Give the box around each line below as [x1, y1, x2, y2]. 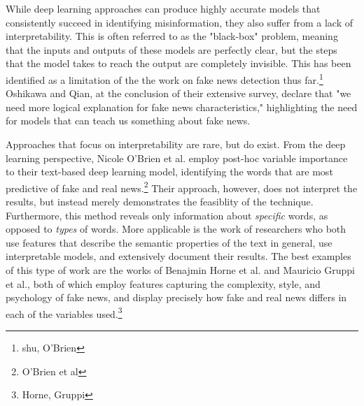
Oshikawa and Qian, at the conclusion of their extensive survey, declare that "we [6, 86, 351, 101]
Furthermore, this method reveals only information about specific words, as [6, 208, 328, 222]
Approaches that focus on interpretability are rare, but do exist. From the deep [6, 137, 346, 151]
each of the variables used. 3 [6, 304, 122, 321]
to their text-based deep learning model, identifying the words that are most [6, 164, 333, 179]
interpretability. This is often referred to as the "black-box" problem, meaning [6, 29, 338, 43]
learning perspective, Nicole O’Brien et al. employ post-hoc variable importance [6, 150, 348, 165]
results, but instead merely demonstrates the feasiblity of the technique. [6, 194, 314, 209]
